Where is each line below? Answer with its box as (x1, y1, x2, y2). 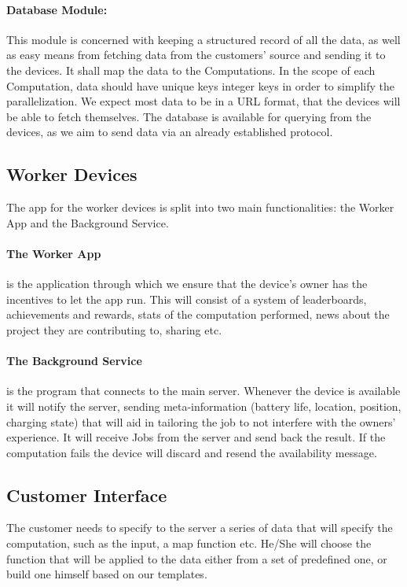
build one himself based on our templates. (6, 566, 207, 582)
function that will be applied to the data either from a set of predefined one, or (6, 550, 387, 567)
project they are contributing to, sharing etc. (6, 321, 222, 338)
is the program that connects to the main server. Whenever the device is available (6, 382, 401, 399)
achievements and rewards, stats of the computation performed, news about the (6, 306, 390, 323)
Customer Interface (6, 482, 167, 507)
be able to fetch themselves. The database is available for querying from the (6, 108, 372, 124)
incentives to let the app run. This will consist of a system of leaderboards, (6, 290, 367, 307)
